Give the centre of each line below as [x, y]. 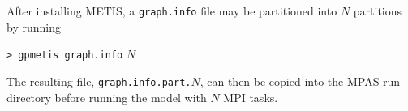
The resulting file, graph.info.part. [99, 81]
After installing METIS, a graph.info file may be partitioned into [172, 11]
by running [34, 26]
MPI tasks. [251, 97]
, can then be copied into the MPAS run [300, 81]
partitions [378, 11]
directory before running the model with [107, 97]
